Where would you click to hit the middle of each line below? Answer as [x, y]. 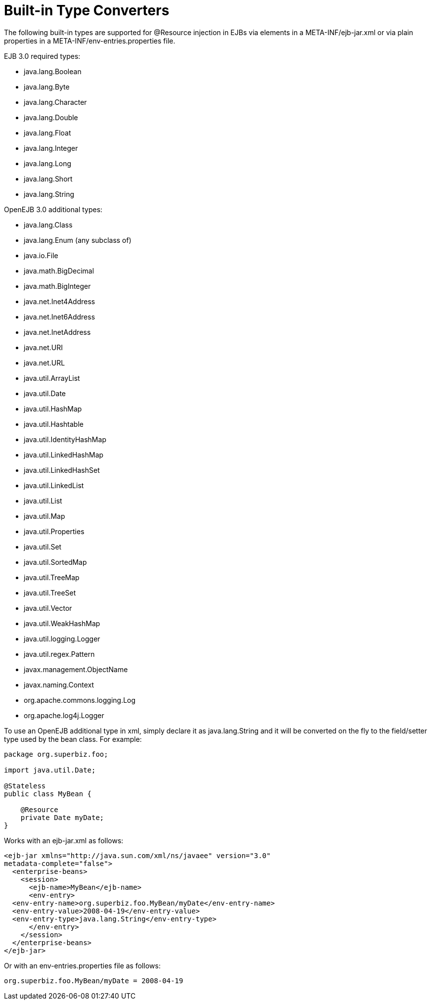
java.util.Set [43, 547]
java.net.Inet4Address [60, 301]
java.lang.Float [47, 133]
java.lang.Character [55, 102]
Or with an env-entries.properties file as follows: [82, 965]
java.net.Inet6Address [60, 317]
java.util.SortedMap [55, 562]
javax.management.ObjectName [76, 669]
